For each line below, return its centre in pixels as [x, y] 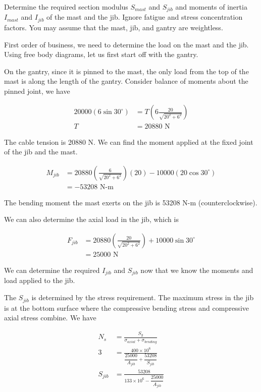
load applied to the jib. [40, 280]
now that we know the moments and [197, 270]
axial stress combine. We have [50, 318]
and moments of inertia [211, 7]
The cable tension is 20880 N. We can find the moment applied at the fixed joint [129, 142]
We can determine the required [52, 270]
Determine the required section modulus [66, 7]
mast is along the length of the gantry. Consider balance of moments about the [126, 81]
